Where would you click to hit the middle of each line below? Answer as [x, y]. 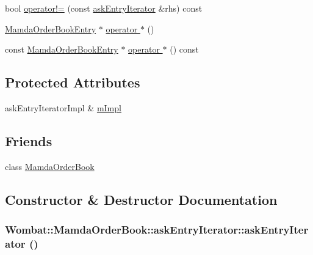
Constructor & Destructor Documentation [141, 199]
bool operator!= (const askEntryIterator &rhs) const [104, 8]
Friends [29, 140]
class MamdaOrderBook [50, 166]
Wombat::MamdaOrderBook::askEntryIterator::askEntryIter [157, 230]
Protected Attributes [73, 82]
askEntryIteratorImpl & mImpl [63, 107]
